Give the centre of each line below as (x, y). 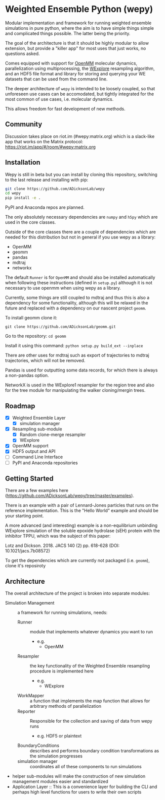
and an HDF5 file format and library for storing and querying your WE (75, 73)
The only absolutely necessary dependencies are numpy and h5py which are (82, 217)
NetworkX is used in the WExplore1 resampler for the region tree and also (80, 385)
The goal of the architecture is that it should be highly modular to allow (77, 43)
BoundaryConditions (38, 745)
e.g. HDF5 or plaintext (59, 736)
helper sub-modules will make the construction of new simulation (79, 776)
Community (24, 124)
